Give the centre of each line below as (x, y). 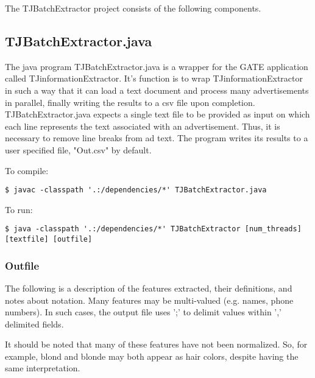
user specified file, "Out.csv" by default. (78, 149)
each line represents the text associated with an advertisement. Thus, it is (143, 126)
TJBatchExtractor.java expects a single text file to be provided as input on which (157, 114)
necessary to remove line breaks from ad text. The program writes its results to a (157, 138)
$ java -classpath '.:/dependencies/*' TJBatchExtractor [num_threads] (153, 229)
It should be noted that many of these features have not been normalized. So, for (156, 344)
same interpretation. (43, 368)
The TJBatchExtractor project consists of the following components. (133, 8)
